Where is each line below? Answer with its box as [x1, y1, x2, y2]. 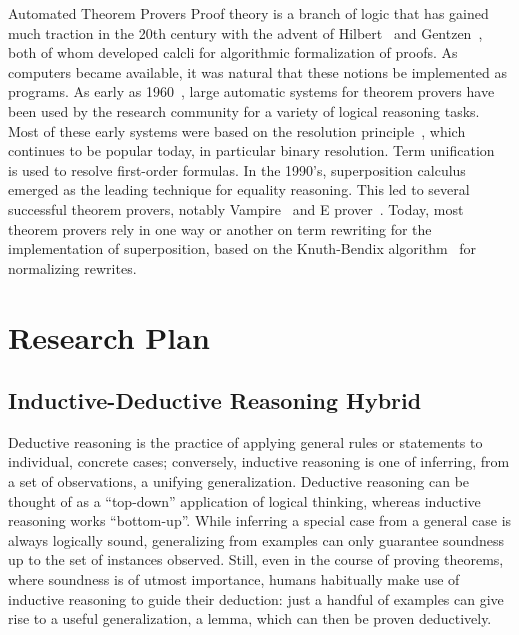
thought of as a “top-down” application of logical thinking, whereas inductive [8, 490, 481, 511]
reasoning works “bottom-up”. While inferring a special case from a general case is [8, 510, 512, 531]
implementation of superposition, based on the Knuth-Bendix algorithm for [8, 238, 477, 259]
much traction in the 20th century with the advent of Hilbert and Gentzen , [8, 22, 483, 43]
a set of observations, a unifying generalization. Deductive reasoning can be [8, 471, 470, 492]
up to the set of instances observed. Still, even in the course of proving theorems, [8, 549, 504, 570]
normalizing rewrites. [8, 257, 137, 278]
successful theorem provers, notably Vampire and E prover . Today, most [8, 198, 464, 219]
